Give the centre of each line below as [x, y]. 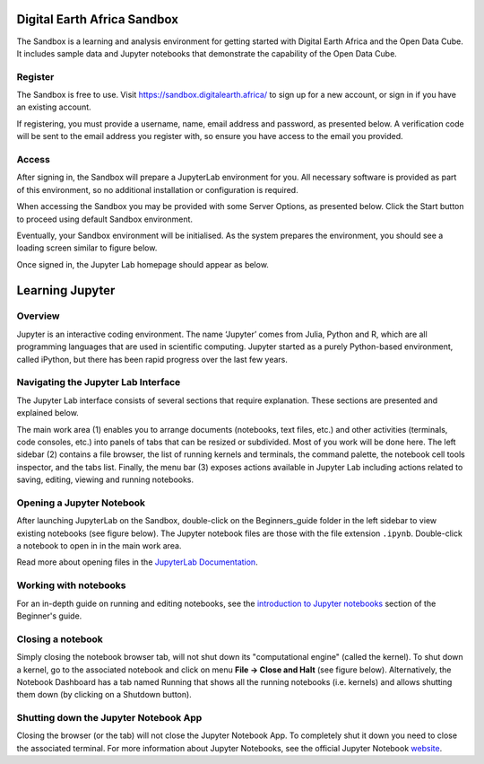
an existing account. [54, 107]
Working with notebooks [71, 585]
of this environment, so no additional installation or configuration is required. [158, 189]
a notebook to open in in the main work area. [99, 546]
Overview [38, 316]
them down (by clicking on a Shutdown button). [104, 695]
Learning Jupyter [66, 290]
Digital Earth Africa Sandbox [98, 19]
